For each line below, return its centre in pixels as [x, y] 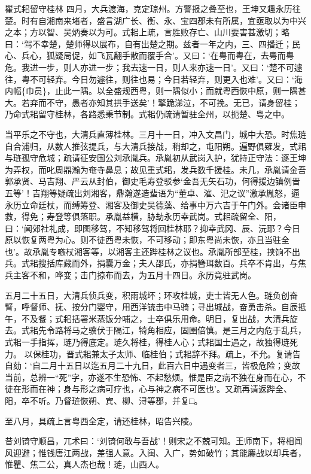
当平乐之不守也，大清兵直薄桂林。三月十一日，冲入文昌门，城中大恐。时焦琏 [155, 134]
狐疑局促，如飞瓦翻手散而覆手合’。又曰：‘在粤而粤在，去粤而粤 [170, 55]
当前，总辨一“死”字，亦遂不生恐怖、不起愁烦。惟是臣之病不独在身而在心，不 [155, 377]
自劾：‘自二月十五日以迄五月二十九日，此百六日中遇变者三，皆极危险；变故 [153, 365]
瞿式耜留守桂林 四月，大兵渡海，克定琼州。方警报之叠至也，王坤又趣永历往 [153, 8]
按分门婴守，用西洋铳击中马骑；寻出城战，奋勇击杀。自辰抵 [189, 307]
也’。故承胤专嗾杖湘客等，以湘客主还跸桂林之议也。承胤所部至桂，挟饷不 [148, 251]
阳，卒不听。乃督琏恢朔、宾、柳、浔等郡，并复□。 [104, 400]
